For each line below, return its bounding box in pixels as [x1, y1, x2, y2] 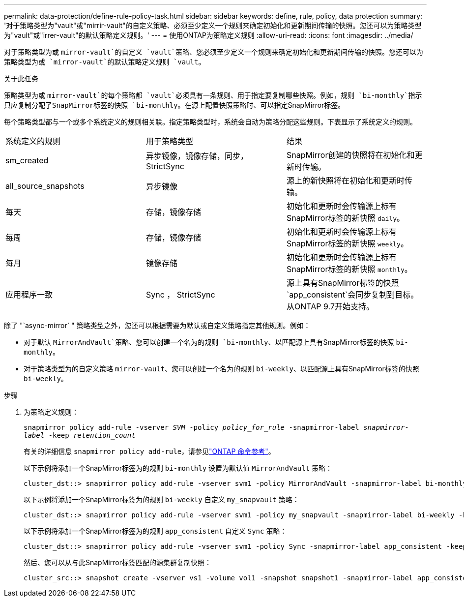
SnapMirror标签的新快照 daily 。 [286, 213, 405, 223]
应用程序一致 [5, 290, 53, 300]
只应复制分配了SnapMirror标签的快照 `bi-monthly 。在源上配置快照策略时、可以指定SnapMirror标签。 [4, 101, 345, 109]
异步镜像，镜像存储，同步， [145, 151, 248, 161]
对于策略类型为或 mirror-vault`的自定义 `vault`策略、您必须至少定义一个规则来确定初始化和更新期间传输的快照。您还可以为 [4, 48, 423, 56]
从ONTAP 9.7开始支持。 [286, 301, 374, 311]
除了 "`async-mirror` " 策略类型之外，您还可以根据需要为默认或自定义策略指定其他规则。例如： [4, 321, 311, 330]
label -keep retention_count [24, 431, 136, 439]
